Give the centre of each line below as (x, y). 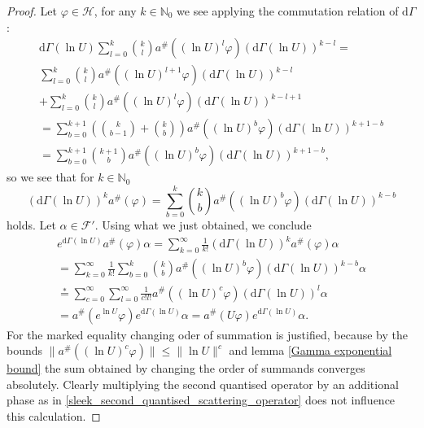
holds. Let (31, 225)
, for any (115, 11)
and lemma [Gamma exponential (310, 350)
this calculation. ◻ (54, 415)
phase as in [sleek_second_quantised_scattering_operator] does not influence (201, 400)
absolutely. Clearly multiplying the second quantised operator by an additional (203, 384)
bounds (25, 350)
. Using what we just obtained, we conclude (203, 225)
